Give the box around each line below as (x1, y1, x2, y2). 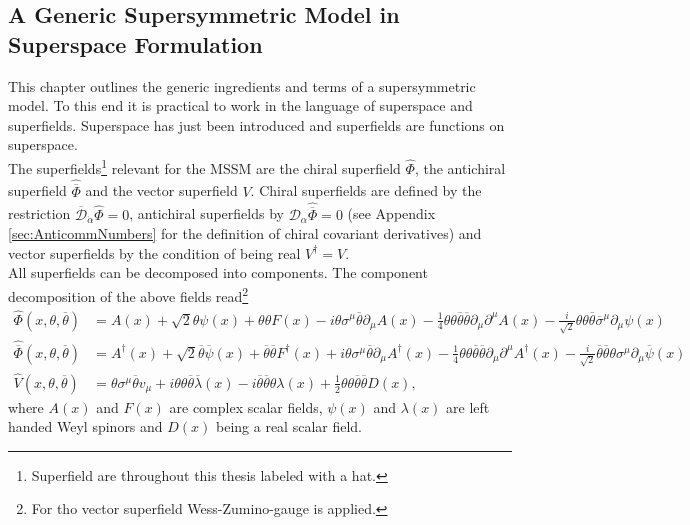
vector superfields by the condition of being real (8, 242, 301, 263)
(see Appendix (347, 203, 436, 224)
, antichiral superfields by (129, 203, 284, 224)
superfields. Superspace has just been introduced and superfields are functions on (8, 114, 505, 135)
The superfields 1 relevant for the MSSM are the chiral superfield (8, 154, 401, 178)
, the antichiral (414, 157, 506, 178)
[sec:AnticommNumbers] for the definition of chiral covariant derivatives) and (8, 223, 482, 244)
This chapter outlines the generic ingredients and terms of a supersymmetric (8, 75, 476, 96)
